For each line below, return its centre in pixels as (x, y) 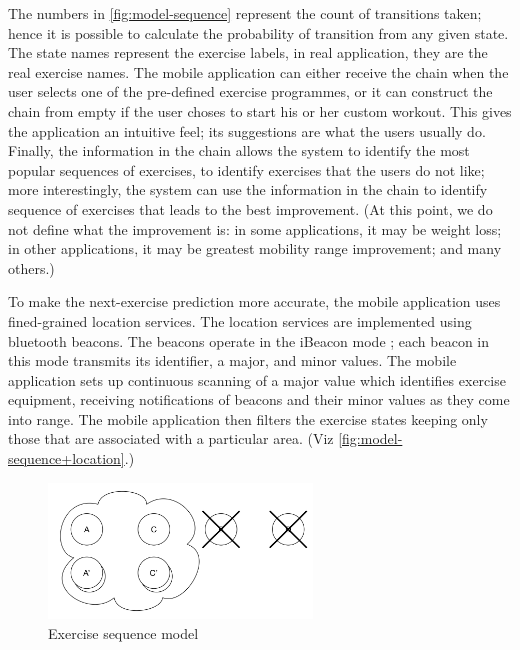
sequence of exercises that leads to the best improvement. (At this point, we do (250, 208)
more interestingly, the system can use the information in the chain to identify (248, 189)
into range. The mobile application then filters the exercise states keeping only (248, 418)
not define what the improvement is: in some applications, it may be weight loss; (255, 228)
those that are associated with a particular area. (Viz (171, 438)
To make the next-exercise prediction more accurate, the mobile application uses (254, 301)
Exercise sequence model (123, 632)
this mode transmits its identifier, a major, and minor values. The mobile (232, 360)
